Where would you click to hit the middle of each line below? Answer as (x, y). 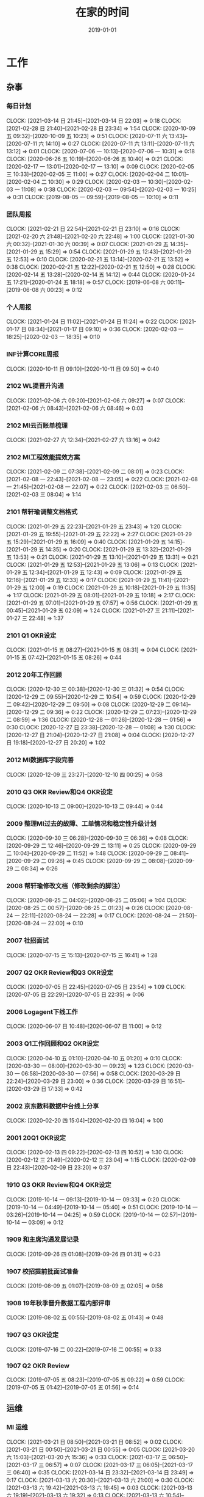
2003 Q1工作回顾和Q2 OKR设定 (53, 1044)
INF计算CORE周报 (33, 354)
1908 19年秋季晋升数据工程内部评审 (58, 1303)
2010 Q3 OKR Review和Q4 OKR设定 (59, 792)
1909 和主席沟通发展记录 (43, 1239)
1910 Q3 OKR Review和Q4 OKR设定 (59, 1185)
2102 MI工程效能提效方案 (43, 457)
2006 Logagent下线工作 (42, 1012)
